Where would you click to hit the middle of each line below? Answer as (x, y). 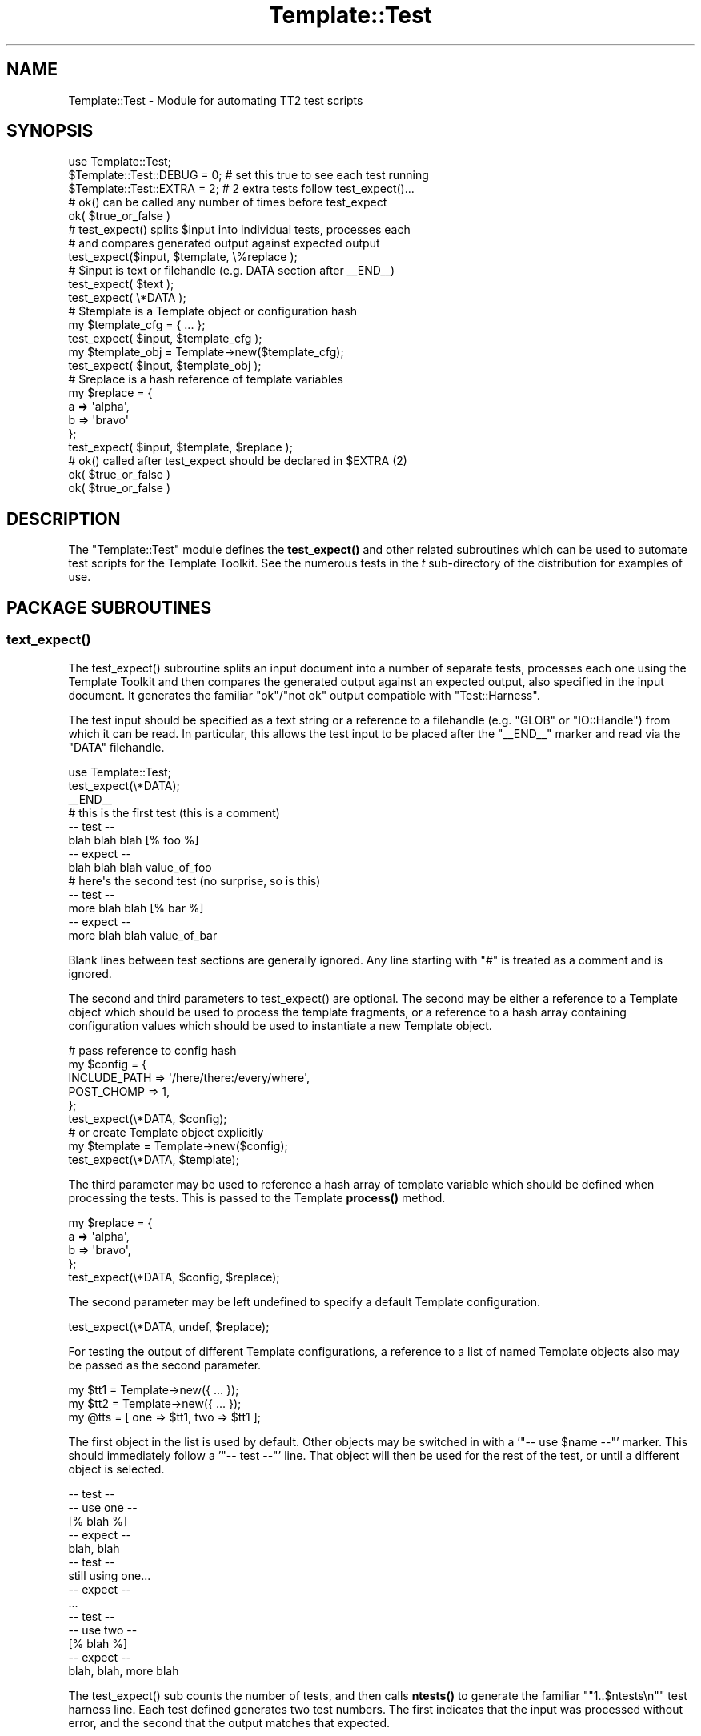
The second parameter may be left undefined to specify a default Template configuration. (304, 1301)
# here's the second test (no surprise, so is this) (194, 880)
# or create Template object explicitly (166, 1132)
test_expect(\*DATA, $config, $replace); (174, 1277)
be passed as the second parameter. (165, 1365)
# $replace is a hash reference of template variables (206, 379)
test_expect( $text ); (121, 284)
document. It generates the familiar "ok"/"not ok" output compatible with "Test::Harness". (304, 695)
